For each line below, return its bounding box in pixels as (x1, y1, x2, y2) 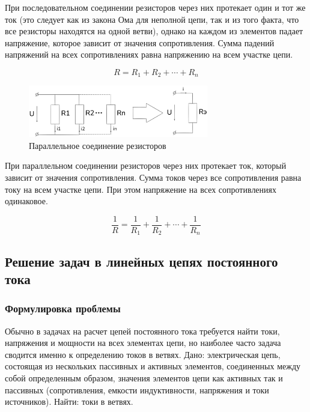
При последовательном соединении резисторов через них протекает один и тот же (5, 1, 306, 13)
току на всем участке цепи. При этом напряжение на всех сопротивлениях (5, 183, 277, 195)
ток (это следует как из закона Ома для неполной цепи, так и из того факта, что (5, 13, 299, 25)
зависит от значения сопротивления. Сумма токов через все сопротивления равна (5, 171, 302, 183)
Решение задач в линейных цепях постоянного (5, 252, 278, 270)
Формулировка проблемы (5, 301, 121, 316)
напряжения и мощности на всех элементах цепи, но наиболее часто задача (5, 336, 281, 349)
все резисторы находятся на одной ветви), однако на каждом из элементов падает (5, 25, 303, 37)
